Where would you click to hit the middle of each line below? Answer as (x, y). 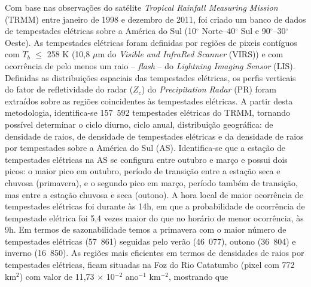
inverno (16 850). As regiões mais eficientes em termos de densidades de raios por (155, 253)
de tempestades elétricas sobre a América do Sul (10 (101, 31)
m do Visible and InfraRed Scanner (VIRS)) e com (190, 54)
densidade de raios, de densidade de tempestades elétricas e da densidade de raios (154, 136)
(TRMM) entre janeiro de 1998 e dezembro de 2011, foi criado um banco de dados (155, 19)
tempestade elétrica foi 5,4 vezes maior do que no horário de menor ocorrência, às (154, 217)
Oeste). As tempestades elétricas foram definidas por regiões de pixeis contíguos (151, 42)
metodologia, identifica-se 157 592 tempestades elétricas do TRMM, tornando (147, 112)
